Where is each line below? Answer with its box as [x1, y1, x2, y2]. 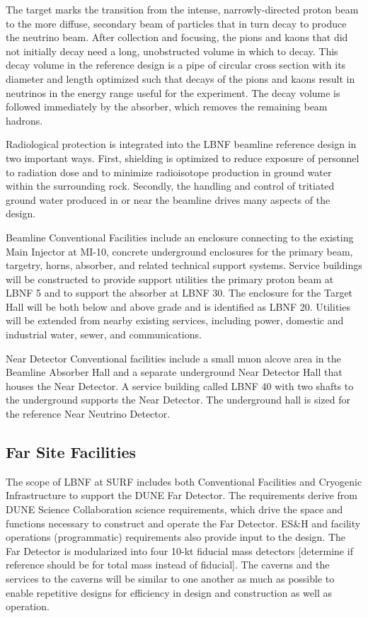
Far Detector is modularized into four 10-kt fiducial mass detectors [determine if [6, 543, 353, 558]
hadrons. [6, 113, 43, 127]
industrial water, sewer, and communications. [6, 327, 202, 342]
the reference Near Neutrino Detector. [6, 406, 171, 421]
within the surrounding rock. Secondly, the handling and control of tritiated [6, 178, 335, 193]
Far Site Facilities [6, 441, 136, 463]
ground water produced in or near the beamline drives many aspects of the [6, 192, 330, 207]
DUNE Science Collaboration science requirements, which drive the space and [6, 502, 343, 517]
